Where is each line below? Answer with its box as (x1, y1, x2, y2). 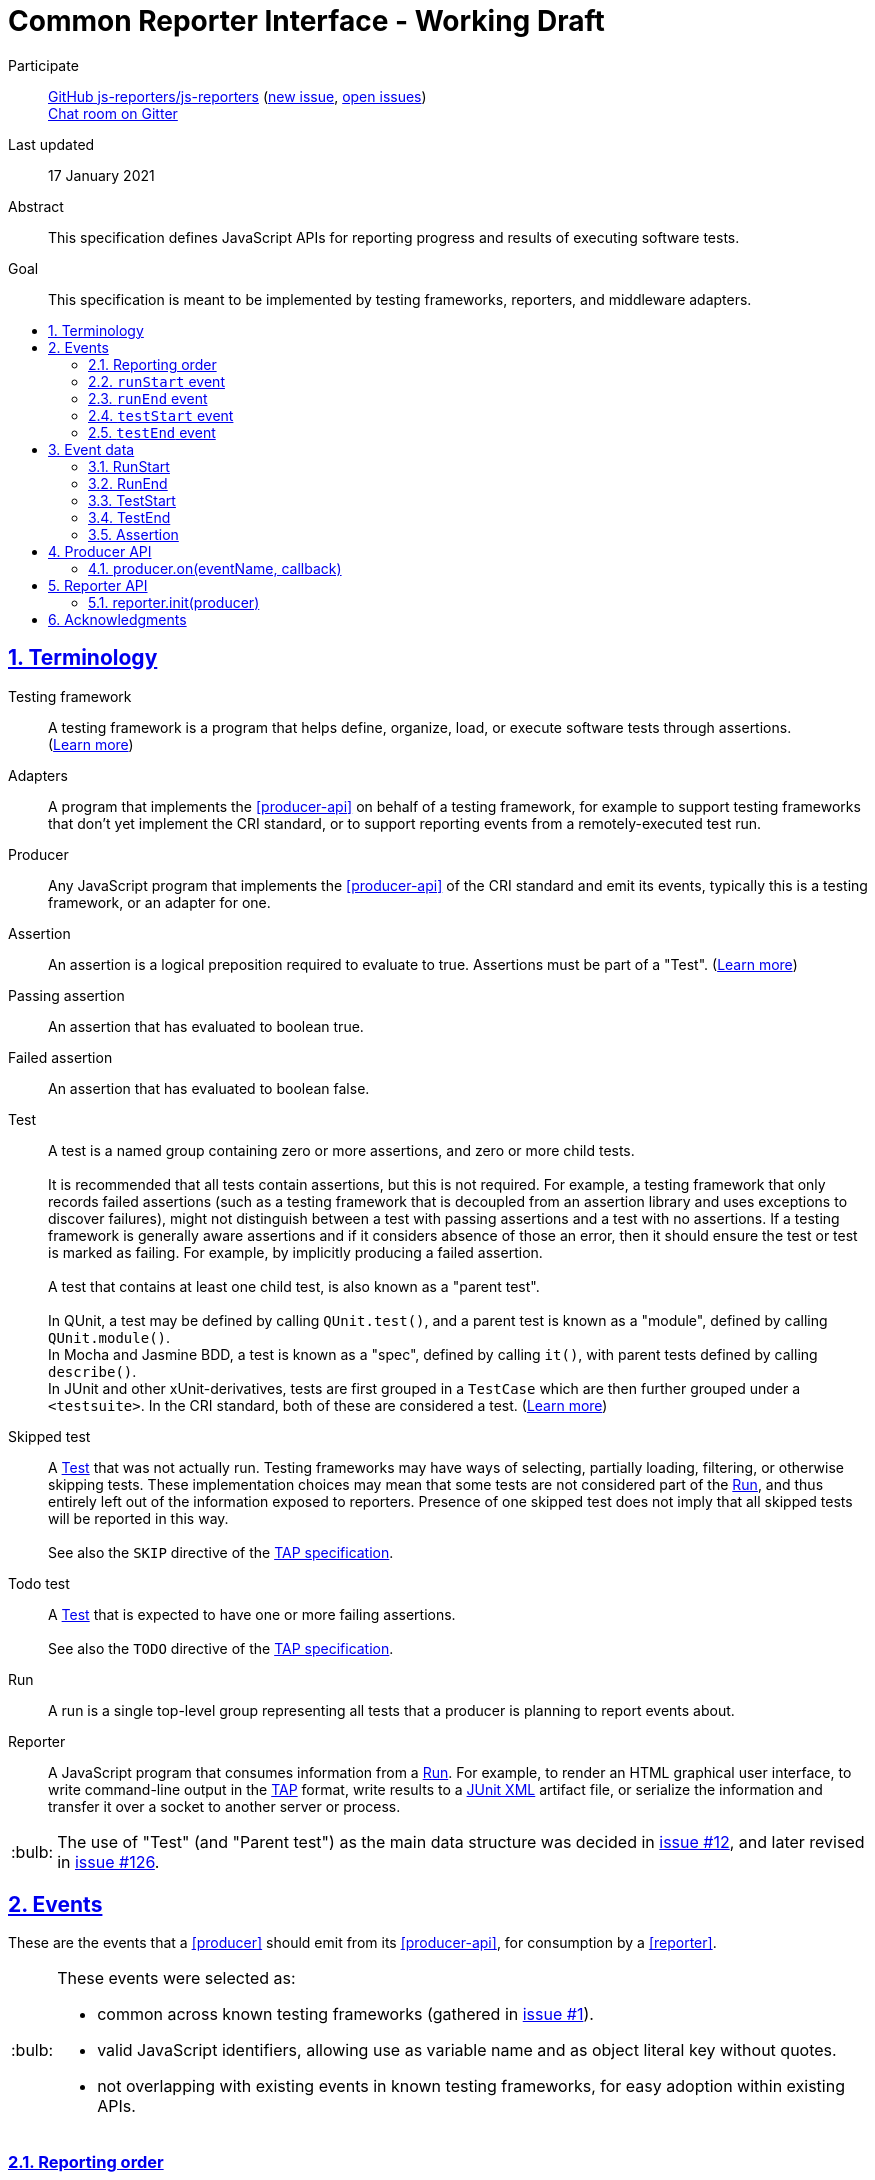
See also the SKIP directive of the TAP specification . (48, 1543, 394, 1561)
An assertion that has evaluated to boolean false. (48, 1079, 370, 1097)
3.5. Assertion (88, 525, 179, 543)
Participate (8, 56, 79, 74)
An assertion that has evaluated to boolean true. (48, 1017, 364, 1035)
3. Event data (48, 440, 135, 458)
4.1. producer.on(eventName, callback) (88, 559, 342, 577)
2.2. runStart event (88, 372, 225, 390)
